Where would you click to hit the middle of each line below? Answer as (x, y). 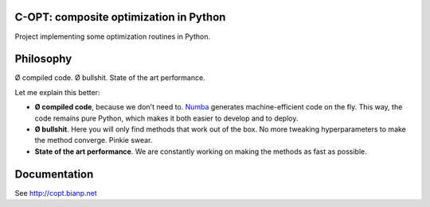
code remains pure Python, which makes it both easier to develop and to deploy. (166, 118)
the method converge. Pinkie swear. (94, 140)
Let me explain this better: (57, 92)
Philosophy (43, 59)
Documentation (54, 174)
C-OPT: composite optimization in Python (120, 17)
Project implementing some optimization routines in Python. (113, 36)
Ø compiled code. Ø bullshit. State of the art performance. (110, 78)
